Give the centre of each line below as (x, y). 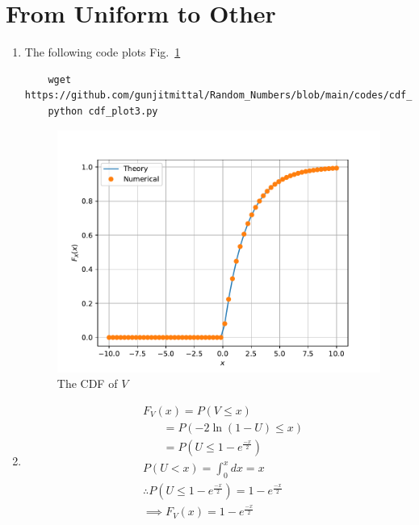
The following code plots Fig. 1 (103, 52)
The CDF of (87, 383)
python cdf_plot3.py (103, 111)
